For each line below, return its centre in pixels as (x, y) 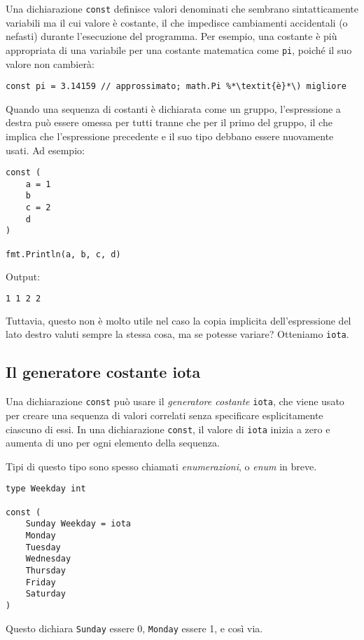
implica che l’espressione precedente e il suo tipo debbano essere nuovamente (170, 136)
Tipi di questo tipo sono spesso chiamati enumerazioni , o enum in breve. (161, 466)
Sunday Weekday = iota (78, 524)
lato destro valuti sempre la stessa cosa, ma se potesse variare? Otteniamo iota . (177, 334)
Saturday (45, 594)
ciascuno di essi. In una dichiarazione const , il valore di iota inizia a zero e (168, 429)
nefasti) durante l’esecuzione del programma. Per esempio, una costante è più (171, 36)
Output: (23, 277)
